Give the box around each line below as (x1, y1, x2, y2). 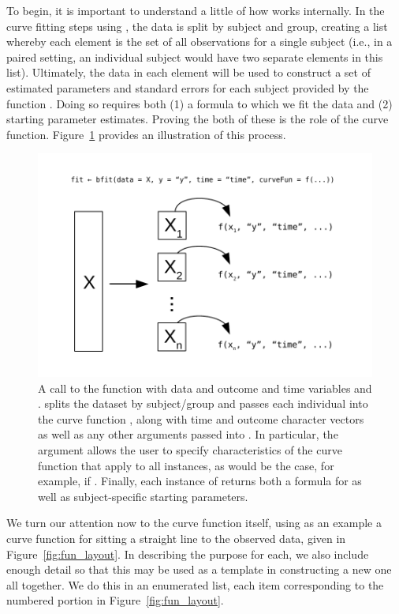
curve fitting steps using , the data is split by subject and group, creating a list (6, 17, 388, 34)
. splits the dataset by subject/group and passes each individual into (38, 395, 368, 412)
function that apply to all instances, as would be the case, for (38, 457, 334, 473)
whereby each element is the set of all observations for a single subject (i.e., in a (6, 33, 393, 50)
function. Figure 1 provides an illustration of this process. (6, 126, 286, 142)
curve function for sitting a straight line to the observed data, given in (6, 529, 346, 546)
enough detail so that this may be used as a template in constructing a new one (6, 561, 392, 578)
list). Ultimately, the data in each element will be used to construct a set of (6, 64, 371, 81)
